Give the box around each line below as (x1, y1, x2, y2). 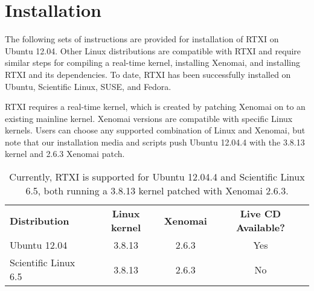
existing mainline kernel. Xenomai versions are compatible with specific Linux (5, 112, 293, 124)
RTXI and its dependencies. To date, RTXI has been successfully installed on (5, 68, 291, 80)
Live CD (240, 206, 281, 221)
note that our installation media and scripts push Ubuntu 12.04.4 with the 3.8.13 (5, 135, 305, 148)
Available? (235, 220, 285, 235)
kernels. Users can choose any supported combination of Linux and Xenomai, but (5, 124, 306, 136)
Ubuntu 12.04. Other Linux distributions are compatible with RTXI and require (5, 44, 301, 57)
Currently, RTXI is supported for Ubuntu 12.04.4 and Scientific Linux (9, 170, 305, 184)
